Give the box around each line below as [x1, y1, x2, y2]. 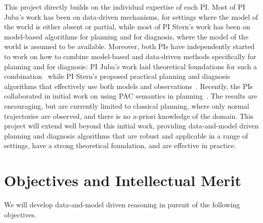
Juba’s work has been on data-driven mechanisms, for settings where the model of [4, 11, 258, 22]
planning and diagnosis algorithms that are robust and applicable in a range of [4, 130, 248, 141]
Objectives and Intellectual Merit [4, 170, 241, 191]
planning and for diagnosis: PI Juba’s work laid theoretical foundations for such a [4, 61, 257, 71]
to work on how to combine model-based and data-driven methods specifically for [4, 51, 256, 61]
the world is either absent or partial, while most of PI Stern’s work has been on [4, 21, 250, 32]
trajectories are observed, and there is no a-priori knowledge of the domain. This [4, 110, 254, 121]
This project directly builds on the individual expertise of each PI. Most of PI [4, 2, 245, 12]
